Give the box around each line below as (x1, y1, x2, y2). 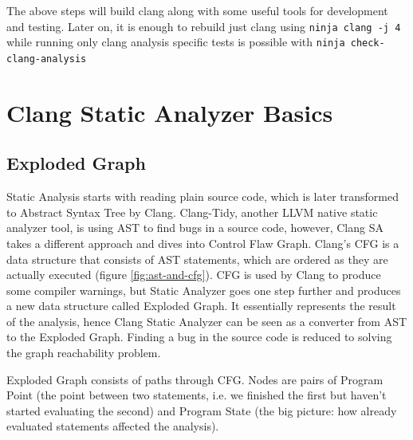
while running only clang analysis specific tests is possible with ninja (6, 33, 345, 50)
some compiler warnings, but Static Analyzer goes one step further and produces (6, 281, 401, 298)
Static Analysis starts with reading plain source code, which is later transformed (6, 188, 399, 205)
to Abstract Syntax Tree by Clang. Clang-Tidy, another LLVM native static (6, 203, 378, 220)
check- (350, 37, 385, 49)
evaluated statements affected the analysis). (6, 418, 219, 434)
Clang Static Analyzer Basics (6, 96, 333, 128)
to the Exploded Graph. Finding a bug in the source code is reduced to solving (6, 328, 392, 345)
